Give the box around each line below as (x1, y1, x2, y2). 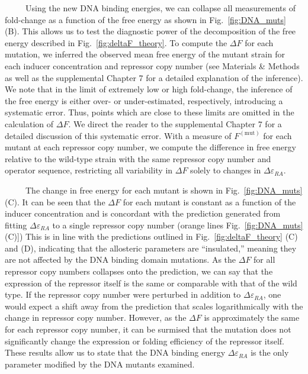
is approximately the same (204, 311, 300, 324)
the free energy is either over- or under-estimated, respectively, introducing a (5, 94, 283, 107)
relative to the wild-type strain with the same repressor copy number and (5, 152, 271, 165)
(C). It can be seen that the (5, 195, 105, 208)
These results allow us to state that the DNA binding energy (5, 346, 226, 359)
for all (254, 253, 275, 266)
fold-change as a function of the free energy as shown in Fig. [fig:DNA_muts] (5, 13, 286, 25)
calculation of (5, 117, 54, 130)
